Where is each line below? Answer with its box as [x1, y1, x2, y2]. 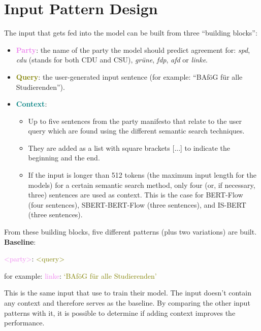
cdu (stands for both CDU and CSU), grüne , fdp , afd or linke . [16, 54, 208, 65]
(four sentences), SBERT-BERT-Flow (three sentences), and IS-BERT [28, 199, 246, 210]
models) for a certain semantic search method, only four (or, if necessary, [28, 179, 255, 190]
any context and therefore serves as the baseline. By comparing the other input [4, 297, 250, 308]
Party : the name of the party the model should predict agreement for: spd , [16, 44, 250, 55]
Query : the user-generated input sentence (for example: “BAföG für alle [16, 71, 243, 82]
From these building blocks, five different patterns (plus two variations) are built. [4, 226, 257, 237]
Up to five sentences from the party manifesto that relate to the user [28, 115, 242, 126]
